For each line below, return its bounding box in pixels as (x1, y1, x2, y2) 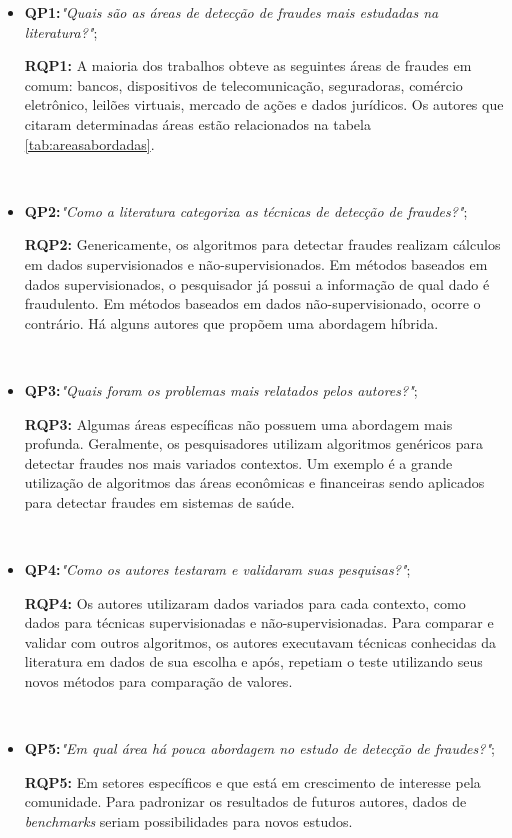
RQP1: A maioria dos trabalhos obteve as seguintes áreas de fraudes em (24, 55, 472, 76)
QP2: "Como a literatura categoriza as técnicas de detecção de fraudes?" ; (24, 200, 468, 221)
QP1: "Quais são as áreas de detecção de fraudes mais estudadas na (24, 2, 439, 22)
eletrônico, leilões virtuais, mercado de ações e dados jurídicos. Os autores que (24, 94, 504, 115)
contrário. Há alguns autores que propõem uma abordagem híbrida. (24, 312, 439, 333)
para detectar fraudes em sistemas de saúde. (24, 491, 295, 512)
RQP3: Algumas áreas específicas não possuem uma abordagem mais (24, 413, 453, 434)
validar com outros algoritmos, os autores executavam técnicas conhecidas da (24, 631, 496, 652)
